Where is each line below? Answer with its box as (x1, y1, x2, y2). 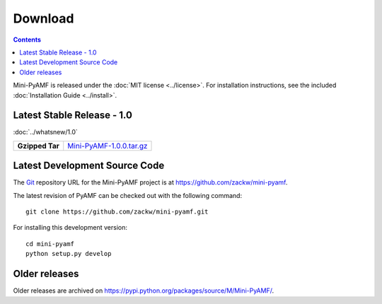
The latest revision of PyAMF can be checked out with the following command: (13, 191, 243, 199)
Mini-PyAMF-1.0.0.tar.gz (67, 141, 148, 151)
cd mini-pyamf (25, 240, 74, 247)
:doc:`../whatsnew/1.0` (13, 128, 78, 136)
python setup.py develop (25, 250, 112, 258)
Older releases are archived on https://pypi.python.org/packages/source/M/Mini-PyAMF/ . (13, 286, 274, 295)
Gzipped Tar (17, 141, 60, 151)
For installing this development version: (13, 223, 127, 232)
